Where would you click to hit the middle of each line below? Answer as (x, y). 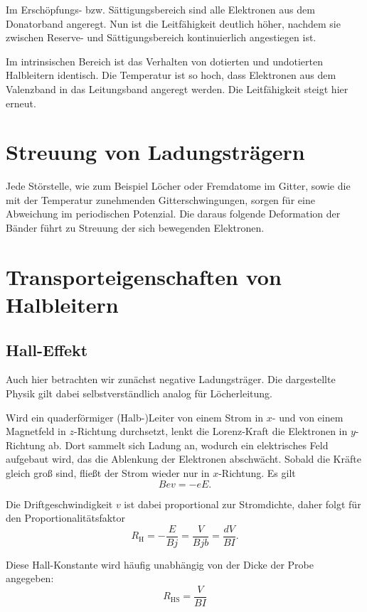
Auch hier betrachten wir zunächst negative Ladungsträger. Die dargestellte (171, 379)
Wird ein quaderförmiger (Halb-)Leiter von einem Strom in (135, 417)
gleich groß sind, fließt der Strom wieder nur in (108, 472)
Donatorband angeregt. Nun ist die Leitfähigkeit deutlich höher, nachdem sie (173, 23)
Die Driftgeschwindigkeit (59, 504)
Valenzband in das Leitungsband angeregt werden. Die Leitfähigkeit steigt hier (177, 88)
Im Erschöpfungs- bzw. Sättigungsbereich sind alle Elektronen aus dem (160, 9)
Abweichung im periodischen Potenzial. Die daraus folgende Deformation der (173, 214)
